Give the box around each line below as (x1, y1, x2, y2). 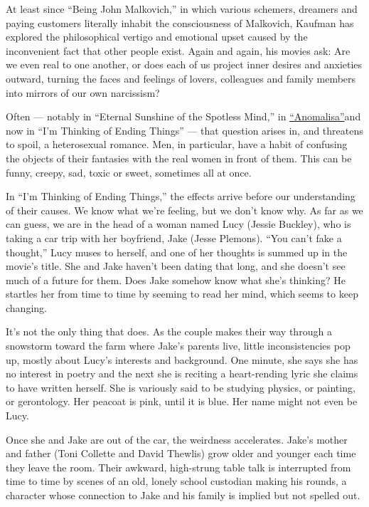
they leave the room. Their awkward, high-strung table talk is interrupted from (6, 459, 351, 474)
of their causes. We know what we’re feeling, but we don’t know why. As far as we (6, 202, 363, 217)
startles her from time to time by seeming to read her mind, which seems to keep (6, 286, 358, 301)
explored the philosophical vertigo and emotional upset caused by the (6, 29, 308, 44)
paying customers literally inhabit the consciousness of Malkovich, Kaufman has (6, 15, 354, 30)
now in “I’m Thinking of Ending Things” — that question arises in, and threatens (6, 122, 363, 137)
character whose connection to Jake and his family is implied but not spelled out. (6, 488, 360, 502)
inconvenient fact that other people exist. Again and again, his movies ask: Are (6, 43, 351, 58)
